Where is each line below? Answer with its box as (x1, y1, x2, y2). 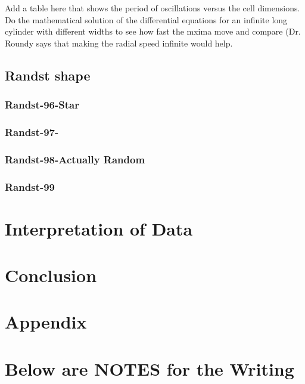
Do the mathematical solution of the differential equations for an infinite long (5, 13, 288, 26)
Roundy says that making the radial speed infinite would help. (5, 36, 233, 49)
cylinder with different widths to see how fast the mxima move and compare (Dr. (5, 25, 301, 38)
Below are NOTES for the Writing (5, 356, 294, 380)
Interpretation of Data (5, 216, 193, 240)
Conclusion (5, 263, 97, 287)
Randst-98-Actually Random (5, 151, 145, 166)
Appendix (5, 309, 87, 334)
